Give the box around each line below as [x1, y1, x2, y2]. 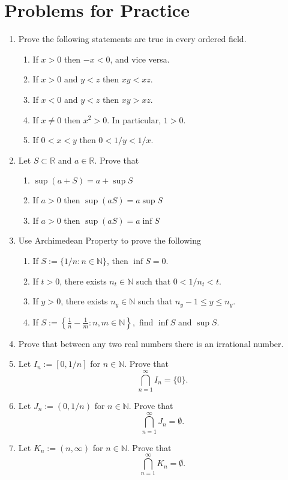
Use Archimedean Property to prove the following [18, 234, 201, 247]
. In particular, [107, 113, 161, 126]
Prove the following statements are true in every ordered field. [18, 32, 247, 45]
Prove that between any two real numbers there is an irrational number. [18, 337, 284, 349]
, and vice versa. [110, 52, 170, 65]
